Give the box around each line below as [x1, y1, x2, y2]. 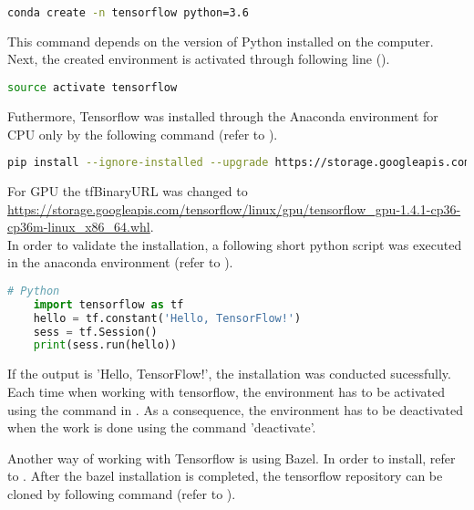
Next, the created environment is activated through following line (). [7, 49, 390, 68]
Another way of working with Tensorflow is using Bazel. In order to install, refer [7, 448, 456, 467]
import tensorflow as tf [33, 297, 184, 311]
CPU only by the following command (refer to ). [7, 124, 278, 143]
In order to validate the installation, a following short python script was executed [7, 234, 462, 254]
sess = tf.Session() [33, 325, 158, 338]
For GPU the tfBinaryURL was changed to [7, 182, 248, 200]
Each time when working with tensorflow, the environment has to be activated [7, 381, 445, 401]
